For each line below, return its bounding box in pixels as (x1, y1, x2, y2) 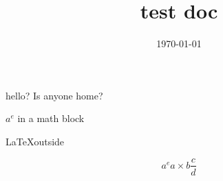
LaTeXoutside (6, 134, 65, 148)
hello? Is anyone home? (6, 88, 103, 102)
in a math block (17, 111, 85, 125)
